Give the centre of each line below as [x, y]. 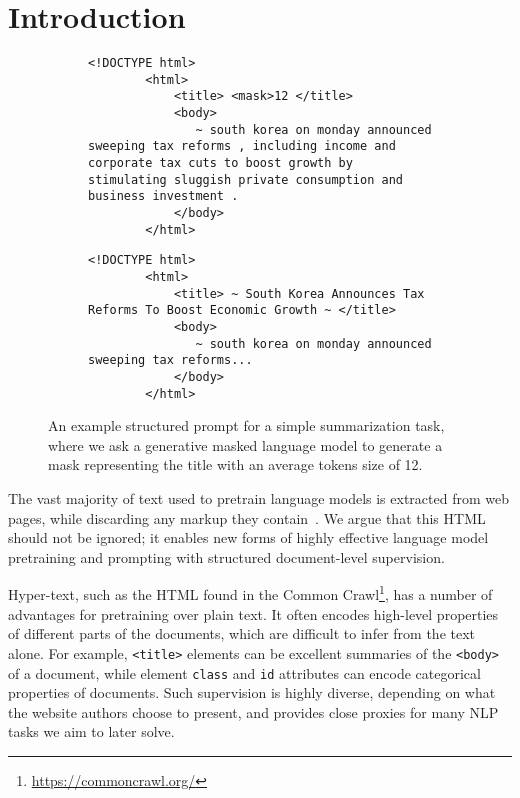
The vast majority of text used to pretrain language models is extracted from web [258, 498]
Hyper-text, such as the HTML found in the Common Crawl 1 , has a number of [250, 593]
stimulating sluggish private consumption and [245, 179]
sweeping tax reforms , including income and [242, 146]
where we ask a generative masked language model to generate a [245, 444]
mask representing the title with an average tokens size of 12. [235, 464]
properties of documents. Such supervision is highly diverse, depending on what [252, 692]
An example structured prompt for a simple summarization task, [246, 425]
